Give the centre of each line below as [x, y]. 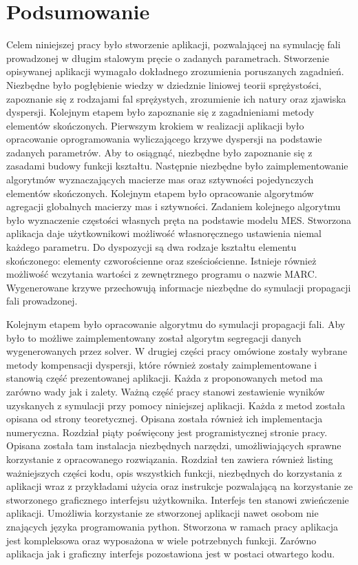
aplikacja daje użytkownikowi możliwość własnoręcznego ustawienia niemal [164, 233]
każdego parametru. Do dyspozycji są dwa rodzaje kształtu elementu [151, 247]
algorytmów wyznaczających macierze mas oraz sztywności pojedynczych [160, 179]
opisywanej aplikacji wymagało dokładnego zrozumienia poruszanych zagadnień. [175, 71]
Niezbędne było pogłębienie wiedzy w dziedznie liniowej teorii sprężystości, [164, 84]
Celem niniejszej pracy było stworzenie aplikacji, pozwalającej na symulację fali [173, 44]
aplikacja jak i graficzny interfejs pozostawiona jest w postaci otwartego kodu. [171, 554]
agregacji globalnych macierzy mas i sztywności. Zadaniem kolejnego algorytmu [173, 206]
